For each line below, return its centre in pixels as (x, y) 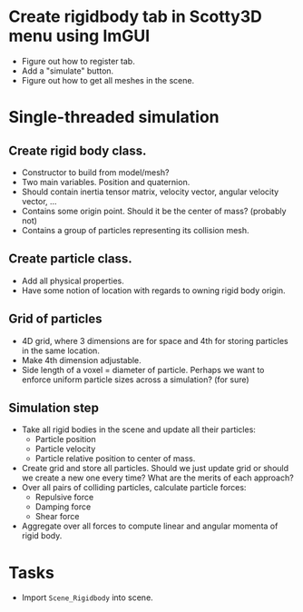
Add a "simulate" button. (68, 71)
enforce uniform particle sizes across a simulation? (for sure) (136, 380)
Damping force (63, 507)
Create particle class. (70, 259)
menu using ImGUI (79, 36)
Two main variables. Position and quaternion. (106, 182)
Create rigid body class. (78, 150)
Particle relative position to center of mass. (115, 459)
